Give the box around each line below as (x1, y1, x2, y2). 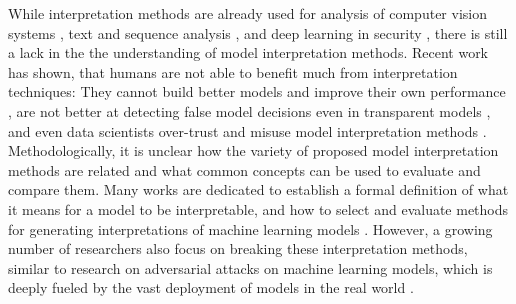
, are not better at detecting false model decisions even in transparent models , (8, 100, 491, 121)
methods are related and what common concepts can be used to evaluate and (8, 159, 481, 180)
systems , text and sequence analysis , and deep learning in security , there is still (8, 22, 508, 43)
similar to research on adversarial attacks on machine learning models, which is (8, 257, 493, 278)
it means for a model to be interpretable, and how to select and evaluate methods (8, 198, 509, 219)
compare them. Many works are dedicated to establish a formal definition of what (8, 179, 509, 200)
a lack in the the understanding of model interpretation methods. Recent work (8, 42, 489, 63)
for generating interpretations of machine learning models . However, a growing (8, 218, 493, 239)
